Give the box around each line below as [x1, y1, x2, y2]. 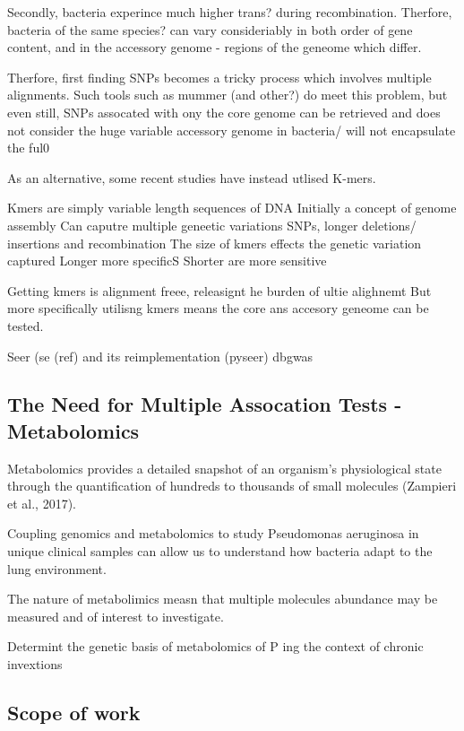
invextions [7, 655, 63, 674]
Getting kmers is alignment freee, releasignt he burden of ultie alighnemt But [7, 281, 432, 300]
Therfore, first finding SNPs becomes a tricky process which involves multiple [7, 67, 432, 86]
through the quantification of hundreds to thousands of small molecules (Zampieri [7, 476, 457, 495]
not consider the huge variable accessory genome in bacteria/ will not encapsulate [7, 120, 456, 139]
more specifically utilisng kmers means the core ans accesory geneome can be [7, 299, 429, 318]
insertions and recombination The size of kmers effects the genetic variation [7, 233, 422, 252]
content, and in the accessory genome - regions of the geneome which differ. [7, 38, 422, 57]
